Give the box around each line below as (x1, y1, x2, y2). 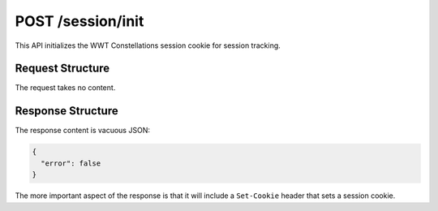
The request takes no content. (15, 83, 116, 93)
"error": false (41, 158, 101, 168)
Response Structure (15, 104, 118, 118)
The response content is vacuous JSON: (15, 126, 150, 136)
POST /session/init (15, 12, 144, 30)
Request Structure (15, 62, 110, 75)
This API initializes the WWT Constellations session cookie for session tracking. (15, 41, 281, 50)
